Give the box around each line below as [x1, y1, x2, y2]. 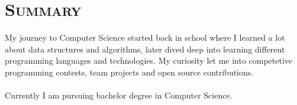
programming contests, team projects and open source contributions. [5, 65, 254, 78]
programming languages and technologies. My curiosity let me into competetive [5, 54, 293, 67]
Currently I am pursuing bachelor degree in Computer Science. [5, 89, 233, 101]
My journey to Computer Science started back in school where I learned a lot [5, 31, 285, 44]
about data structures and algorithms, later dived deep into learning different [5, 42, 285, 55]
